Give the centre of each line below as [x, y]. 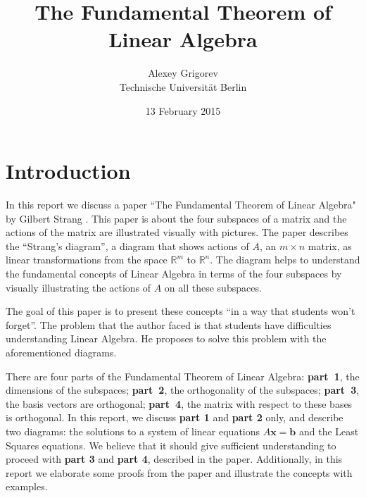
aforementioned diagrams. [61, 352]
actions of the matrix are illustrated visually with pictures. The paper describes [177, 232]
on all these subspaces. [213, 287]
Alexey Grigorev [183, 73]
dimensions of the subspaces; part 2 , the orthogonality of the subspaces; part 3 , [183, 390]
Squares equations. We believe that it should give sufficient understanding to [171, 445]
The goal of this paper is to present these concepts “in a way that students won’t [181, 311]
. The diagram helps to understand [285, 260]
